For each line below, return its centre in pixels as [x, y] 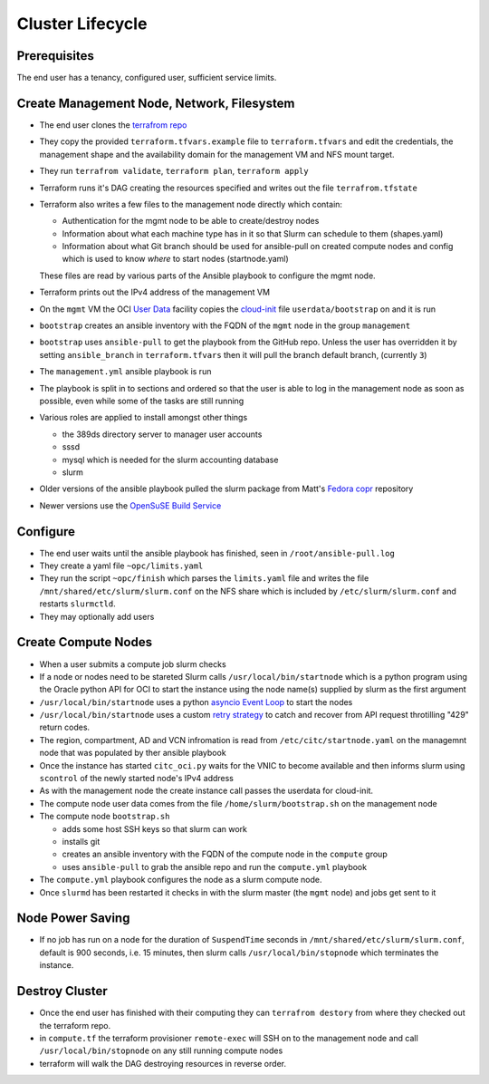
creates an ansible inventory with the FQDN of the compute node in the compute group [225, 854]
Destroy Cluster [62, 991]
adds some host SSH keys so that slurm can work [155, 828]
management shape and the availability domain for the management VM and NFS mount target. [217, 154]
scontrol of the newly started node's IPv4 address [137, 779]
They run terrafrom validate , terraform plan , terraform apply [174, 171]
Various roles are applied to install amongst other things [144, 418]
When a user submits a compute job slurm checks [133, 664]
